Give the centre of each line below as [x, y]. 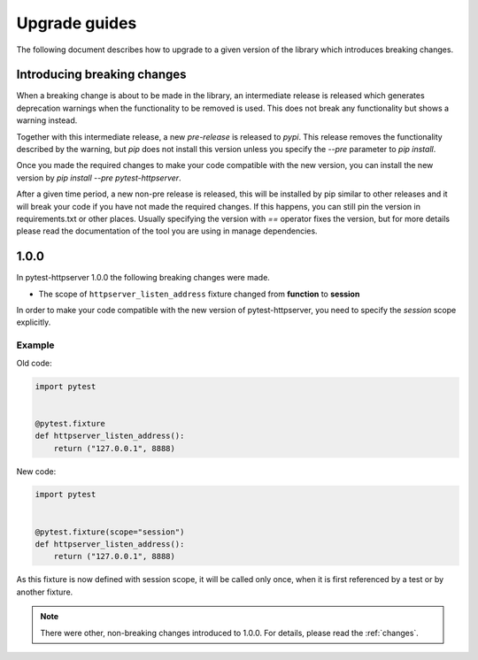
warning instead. [47, 120]
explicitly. [34, 322]
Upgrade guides [77, 23]
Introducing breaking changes [101, 75]
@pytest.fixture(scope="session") [110, 532]
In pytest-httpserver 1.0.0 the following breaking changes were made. [143, 278]
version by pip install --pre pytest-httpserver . [99, 178]
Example [35, 345]
